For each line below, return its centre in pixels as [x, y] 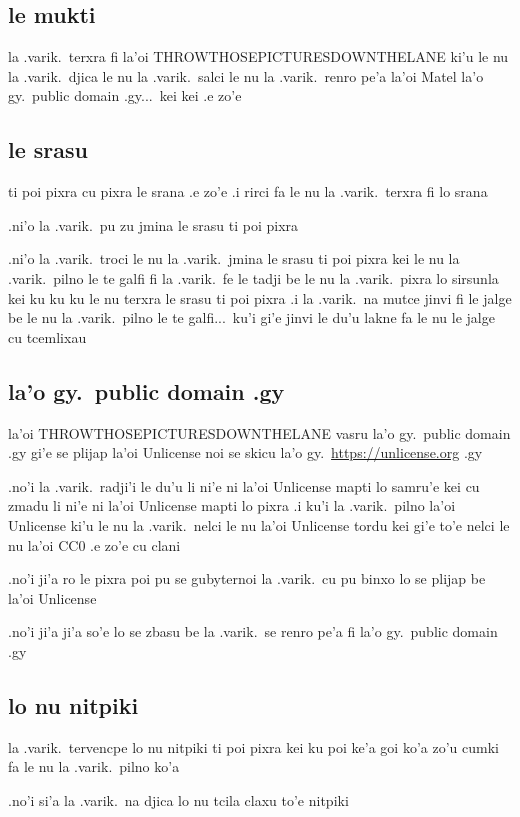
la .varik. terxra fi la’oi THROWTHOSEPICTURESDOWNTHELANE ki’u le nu [258, 56]
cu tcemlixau [47, 336]
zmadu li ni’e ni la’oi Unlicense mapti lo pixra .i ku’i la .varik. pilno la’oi [232, 505]
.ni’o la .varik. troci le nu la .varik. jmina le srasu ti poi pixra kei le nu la [234, 258]
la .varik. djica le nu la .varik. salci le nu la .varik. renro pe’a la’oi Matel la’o [246, 75]
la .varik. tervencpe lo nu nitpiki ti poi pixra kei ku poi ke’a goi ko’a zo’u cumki [253, 746]
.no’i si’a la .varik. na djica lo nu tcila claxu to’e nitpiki [178, 799]
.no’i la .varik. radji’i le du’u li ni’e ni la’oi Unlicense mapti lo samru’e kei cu [244, 485]
